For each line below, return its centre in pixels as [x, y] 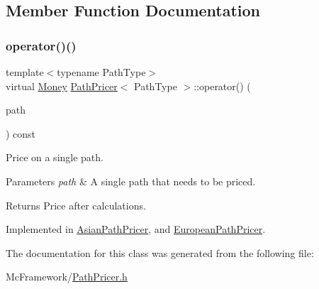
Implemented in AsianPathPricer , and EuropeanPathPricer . [136, 229]
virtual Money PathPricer [62, 86]
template [25, 72]
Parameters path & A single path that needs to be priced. [131, 181]
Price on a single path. [55, 157]
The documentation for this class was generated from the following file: [160, 252]
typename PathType [101, 72]
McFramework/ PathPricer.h [67, 277]
